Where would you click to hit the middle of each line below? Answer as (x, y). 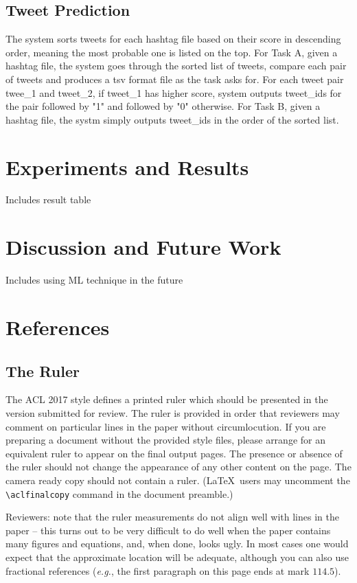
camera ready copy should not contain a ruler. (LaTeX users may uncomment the (178, 480)
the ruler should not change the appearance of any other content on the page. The (178, 467)
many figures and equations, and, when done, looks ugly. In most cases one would (177, 544)
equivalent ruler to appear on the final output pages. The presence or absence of (174, 453)
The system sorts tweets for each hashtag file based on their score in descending (173, 39)
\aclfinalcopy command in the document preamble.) (119, 493)
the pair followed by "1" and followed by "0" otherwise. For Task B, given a (163, 106)
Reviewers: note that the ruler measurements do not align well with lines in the (172, 517)
